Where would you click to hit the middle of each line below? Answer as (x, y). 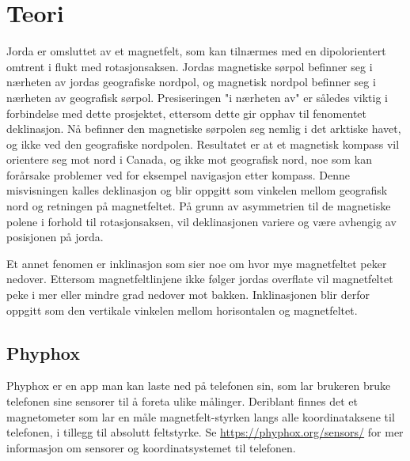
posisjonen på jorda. (55, 237)
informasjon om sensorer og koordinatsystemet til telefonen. (151, 447)
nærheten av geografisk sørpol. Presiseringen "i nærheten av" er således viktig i (197, 97)
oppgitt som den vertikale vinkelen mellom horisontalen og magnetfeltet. (182, 310)
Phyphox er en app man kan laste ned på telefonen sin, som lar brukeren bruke (199, 385)
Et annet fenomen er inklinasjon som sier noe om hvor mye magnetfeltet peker (197, 263)
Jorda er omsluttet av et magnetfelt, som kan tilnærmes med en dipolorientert (196, 51)
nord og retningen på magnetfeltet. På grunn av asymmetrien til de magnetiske (199, 206)
